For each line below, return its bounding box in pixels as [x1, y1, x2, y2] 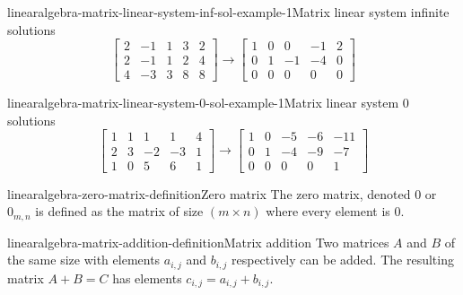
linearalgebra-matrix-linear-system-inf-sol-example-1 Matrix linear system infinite [7, 3, 450, 21]
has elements [112, 268, 182, 287]
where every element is [266, 202, 390, 221]
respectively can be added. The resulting [231, 250, 454, 269]
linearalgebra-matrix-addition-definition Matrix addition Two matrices [7, 232, 389, 251]
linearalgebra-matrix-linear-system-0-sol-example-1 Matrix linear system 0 [7, 93, 409, 112]
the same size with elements [7, 250, 161, 269]
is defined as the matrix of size [35, 202, 204, 221]
